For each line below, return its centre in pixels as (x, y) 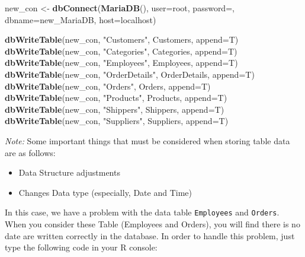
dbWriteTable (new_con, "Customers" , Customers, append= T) (122, 39)
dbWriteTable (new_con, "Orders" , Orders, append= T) (108, 86)
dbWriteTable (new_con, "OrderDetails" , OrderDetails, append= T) (130, 74)
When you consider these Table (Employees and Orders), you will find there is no (152, 223)
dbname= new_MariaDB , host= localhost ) (81, 19)
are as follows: (30, 152)
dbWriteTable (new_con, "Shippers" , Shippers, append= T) (115, 109)
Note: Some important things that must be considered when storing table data (147, 140)
